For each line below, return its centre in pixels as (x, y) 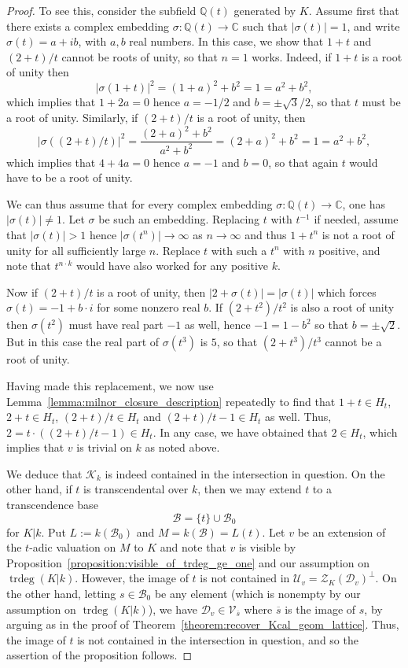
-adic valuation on (73, 547)
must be (381, 102)
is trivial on (104, 447)
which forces (347, 292)
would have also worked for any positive (173, 266)
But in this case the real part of (83, 342)
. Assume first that (354, 10)
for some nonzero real (149, 307)
